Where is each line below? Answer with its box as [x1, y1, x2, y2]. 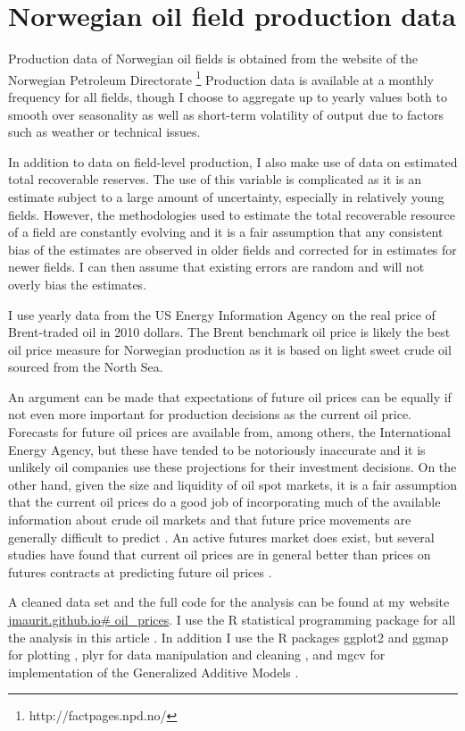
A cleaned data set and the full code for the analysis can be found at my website [8, 592, 450, 611]
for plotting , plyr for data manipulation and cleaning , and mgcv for [8, 645, 386, 664]
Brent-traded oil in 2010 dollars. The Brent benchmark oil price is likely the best [8, 323, 451, 341]
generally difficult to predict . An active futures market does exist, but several [8, 527, 435, 546]
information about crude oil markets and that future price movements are [8, 510, 411, 529]
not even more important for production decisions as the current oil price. [8, 405, 412, 424]
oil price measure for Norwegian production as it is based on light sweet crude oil [8, 340, 452, 358]
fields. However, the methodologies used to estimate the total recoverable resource [8, 205, 456, 223]
